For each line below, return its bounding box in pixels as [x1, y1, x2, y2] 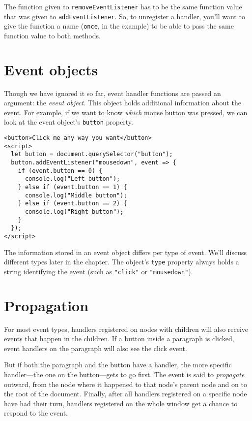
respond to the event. [4, 408, 68, 418]
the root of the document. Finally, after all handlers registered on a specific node [4, 389, 247, 399]
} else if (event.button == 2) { [18, 200, 127, 207]
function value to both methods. [4, 30, 101, 40]
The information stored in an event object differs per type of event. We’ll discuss [4, 247, 247, 257]
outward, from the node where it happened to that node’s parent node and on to [4, 379, 247, 389]
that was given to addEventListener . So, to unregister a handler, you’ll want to [4, 11, 245, 21]
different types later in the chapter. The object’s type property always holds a [4, 257, 239, 267]
